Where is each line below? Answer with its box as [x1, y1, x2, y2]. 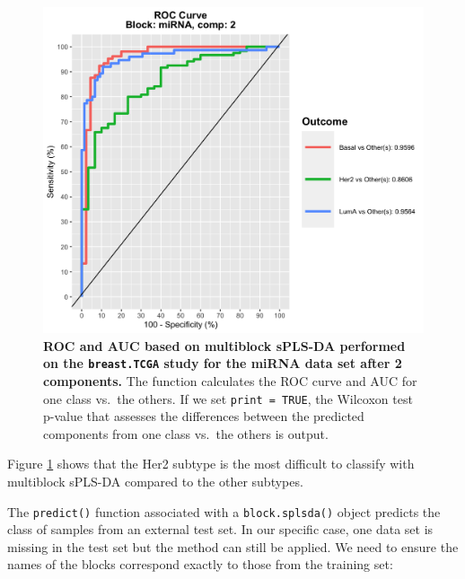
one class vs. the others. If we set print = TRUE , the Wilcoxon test [43, 389, 413, 408]
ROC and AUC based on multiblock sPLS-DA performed [43, 336, 406, 355]
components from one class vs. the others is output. [43, 424, 329, 443]
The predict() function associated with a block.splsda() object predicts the [7, 502, 441, 521]
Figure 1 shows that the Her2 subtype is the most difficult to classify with [7, 454, 415, 473]
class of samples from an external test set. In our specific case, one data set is [7, 520, 434, 539]
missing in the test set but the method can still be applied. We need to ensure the [7, 537, 459, 556]
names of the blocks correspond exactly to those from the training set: [7, 555, 393, 574]
